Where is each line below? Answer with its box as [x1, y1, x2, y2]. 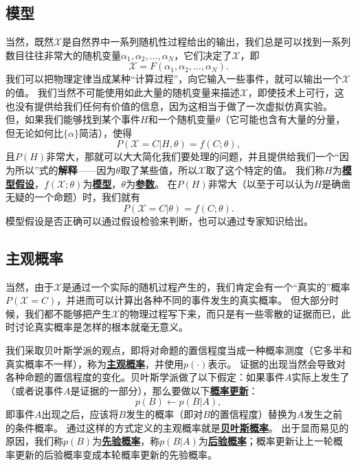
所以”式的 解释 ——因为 [14, 162, 116, 177]
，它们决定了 [174, 47, 232, 62]
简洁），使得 [78, 125, 132, 140]
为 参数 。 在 [125, 176, 177, 190]
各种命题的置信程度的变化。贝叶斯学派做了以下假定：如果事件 [5, 370, 284, 384]
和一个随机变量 [148, 112, 216, 126]
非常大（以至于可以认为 [208, 176, 314, 190]
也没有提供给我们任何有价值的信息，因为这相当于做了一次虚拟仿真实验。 [5, 98, 333, 113]
